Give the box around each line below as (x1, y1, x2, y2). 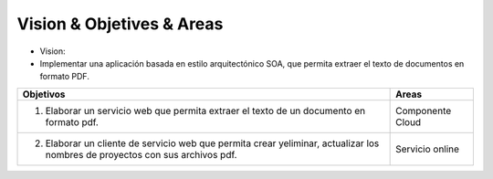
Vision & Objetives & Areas (16, 14, 224, 34)
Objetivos (22, 88, 66, 100)
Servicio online (395, 142, 460, 155)
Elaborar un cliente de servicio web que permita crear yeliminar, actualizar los (45, 137, 380, 150)
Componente (395, 104, 452, 117)
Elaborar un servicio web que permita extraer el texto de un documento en (45, 104, 366, 117)
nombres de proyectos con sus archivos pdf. (45, 148, 237, 161)
